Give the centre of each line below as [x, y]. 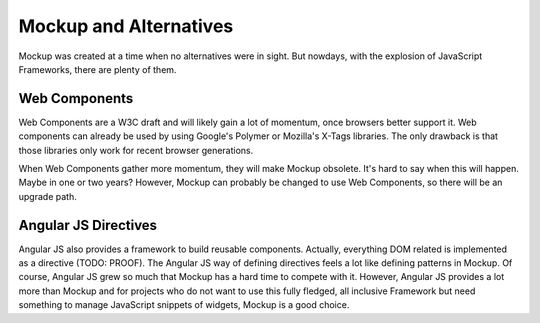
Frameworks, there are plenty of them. [97, 69]
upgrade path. [47, 196]
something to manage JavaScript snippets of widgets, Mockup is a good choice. [184, 305]
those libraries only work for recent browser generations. [136, 150]
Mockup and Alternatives [126, 26]
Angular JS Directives [88, 225]
